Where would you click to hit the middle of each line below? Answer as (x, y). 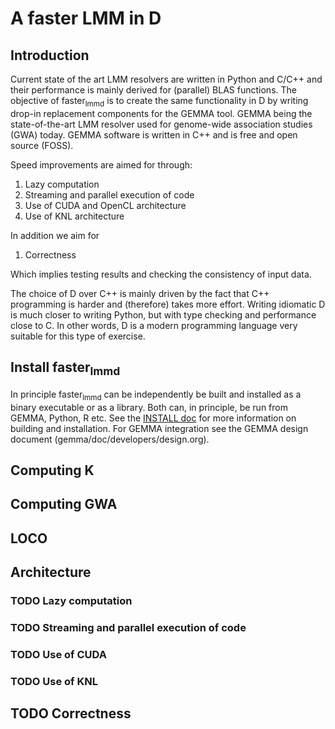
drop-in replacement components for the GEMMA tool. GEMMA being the (161, 113)
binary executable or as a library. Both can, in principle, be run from (149, 407)
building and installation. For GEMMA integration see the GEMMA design (159, 428)
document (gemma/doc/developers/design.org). (110, 439)
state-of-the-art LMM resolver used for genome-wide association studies (161, 124)
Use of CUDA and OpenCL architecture (105, 205)
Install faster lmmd (65, 369)
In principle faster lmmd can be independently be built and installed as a (156, 395)
